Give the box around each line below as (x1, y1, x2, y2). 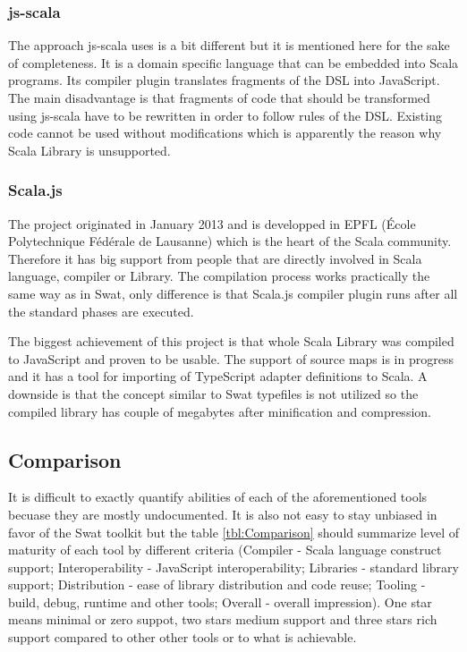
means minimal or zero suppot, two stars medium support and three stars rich (8, 610, 437, 629)
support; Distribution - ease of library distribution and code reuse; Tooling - (8, 575, 426, 594)
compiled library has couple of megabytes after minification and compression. (8, 402, 431, 420)
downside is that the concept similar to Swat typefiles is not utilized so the (8, 384, 419, 402)
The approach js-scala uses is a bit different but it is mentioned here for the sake (8, 36, 450, 55)
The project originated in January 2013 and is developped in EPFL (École (8, 214, 416, 233)
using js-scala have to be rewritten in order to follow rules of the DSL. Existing (8, 106, 442, 124)
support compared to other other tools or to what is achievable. (8, 628, 357, 647)
